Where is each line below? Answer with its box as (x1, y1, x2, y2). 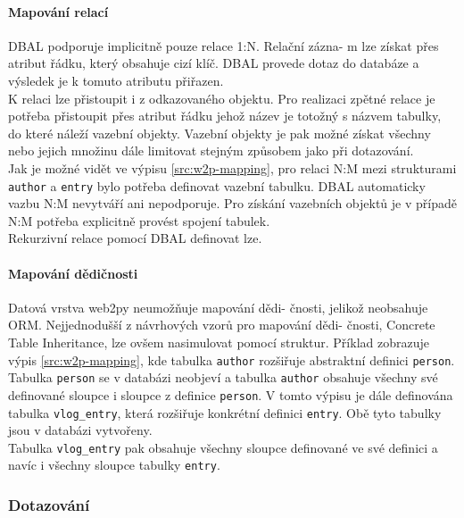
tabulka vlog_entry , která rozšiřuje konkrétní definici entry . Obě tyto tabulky (8, 403, 442, 422)
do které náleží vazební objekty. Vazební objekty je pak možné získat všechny (8, 123, 431, 142)
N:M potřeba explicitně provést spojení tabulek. (8, 211, 270, 230)
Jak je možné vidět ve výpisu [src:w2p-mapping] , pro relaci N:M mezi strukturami (8, 158, 457, 177)
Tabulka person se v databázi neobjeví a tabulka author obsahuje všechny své (8, 368, 438, 387)
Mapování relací (8, 2, 109, 21)
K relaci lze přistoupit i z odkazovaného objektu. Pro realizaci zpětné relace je (8, 88, 435, 107)
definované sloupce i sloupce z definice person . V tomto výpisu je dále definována (8, 385, 453, 404)
